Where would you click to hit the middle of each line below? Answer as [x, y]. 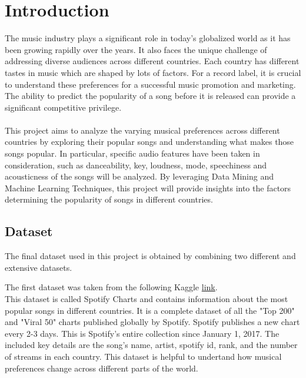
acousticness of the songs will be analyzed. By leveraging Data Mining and [139, 176]
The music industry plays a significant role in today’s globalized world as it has [148, 38]
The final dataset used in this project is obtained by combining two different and [150, 256]
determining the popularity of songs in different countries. [109, 199]
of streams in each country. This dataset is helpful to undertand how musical [143, 356]
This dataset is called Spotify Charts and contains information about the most [147, 299]
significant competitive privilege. [63, 107]
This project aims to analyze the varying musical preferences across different [142, 130]
